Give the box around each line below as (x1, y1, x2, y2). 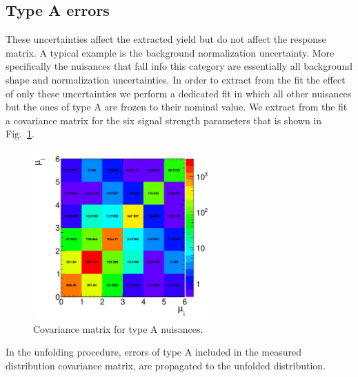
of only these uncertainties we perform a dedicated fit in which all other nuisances (6, 86, 352, 100)
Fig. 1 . (6, 126, 34, 141)
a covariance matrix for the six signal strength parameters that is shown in (6, 113, 322, 127)
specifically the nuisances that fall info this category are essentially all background (6, 59, 353, 73)
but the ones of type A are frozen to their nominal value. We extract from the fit (6, 99, 348, 114)
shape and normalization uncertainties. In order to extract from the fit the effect (6, 72, 346, 86)
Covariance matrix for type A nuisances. (33, 321, 203, 336)
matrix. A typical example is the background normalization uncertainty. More (6, 45, 335, 59)
